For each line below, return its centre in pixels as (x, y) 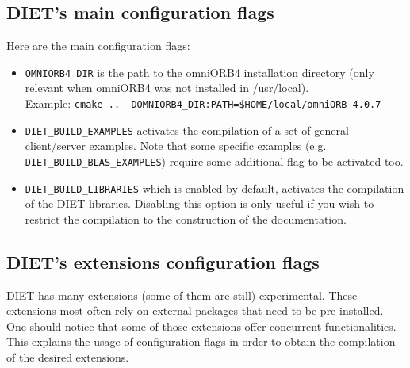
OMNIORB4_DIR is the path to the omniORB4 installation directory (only (199, 72)
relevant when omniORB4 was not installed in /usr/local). (167, 88)
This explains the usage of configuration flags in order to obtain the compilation (201, 341)
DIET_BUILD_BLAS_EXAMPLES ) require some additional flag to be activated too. (214, 161)
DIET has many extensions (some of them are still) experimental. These (182, 295)
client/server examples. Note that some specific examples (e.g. (176, 146)
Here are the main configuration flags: (98, 46)
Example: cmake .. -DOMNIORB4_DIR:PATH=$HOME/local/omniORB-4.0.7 (203, 103)
